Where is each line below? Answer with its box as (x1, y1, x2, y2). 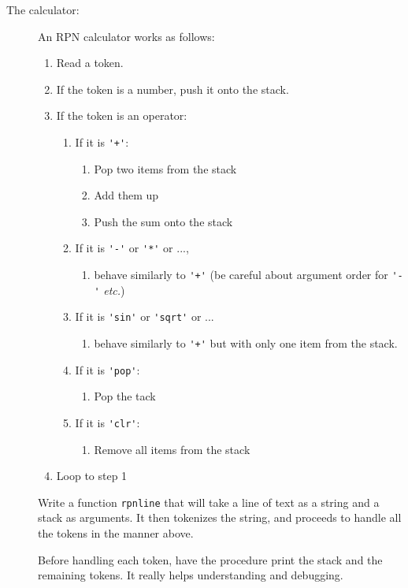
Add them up (94, 187, 159, 203)
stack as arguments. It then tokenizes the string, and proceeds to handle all (38, 509, 402, 526)
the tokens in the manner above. (38, 525, 194, 541)
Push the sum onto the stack (94, 213, 233, 229)
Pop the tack (94, 388, 156, 404)
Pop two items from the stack (94, 160, 237, 177)
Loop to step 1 (56, 467, 128, 484)
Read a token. (56, 54, 124, 71)
